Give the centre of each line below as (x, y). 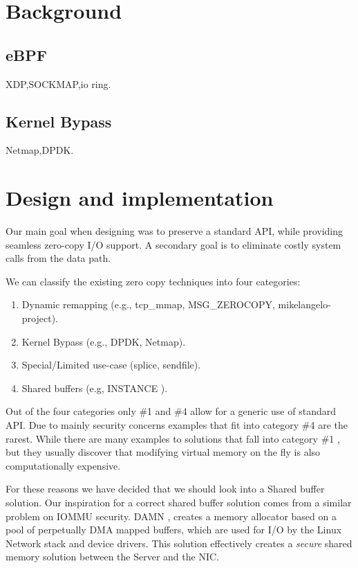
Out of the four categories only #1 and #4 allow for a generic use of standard (171, 411)
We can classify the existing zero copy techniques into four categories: (153, 281)
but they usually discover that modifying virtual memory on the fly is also (163, 452)
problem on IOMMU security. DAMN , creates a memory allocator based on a (171, 516)
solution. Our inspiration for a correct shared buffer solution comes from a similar (179, 502)
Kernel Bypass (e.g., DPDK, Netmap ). (104, 341)
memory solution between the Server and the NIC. (112, 557)
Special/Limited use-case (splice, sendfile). (111, 365)
